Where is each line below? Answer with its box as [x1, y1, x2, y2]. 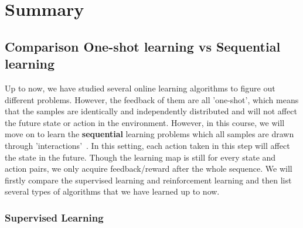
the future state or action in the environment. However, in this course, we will [5, 116, 285, 128]
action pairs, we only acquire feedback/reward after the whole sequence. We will [5, 162, 292, 175]
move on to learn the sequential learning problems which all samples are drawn [5, 128, 294, 140]
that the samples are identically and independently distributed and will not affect [5, 105, 297, 117]
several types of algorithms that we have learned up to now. [5, 185, 220, 198]
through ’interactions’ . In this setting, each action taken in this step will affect [5, 139, 290, 151]
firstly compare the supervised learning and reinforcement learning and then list [5, 173, 292, 186]
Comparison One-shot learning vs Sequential [5, 37, 281, 55]
